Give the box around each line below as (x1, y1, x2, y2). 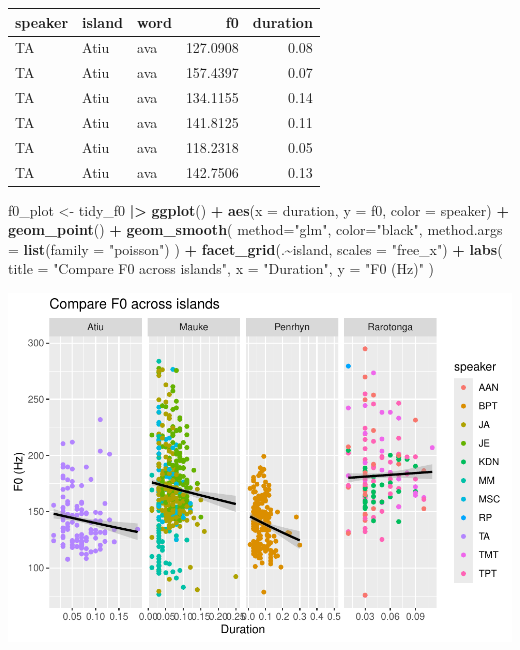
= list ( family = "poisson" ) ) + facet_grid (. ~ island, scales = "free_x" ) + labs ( (8, 238, 503, 259)
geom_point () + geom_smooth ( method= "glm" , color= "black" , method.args (8, 219, 503, 240)
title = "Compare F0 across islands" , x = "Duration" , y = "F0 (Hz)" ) (8, 258, 435, 279)
